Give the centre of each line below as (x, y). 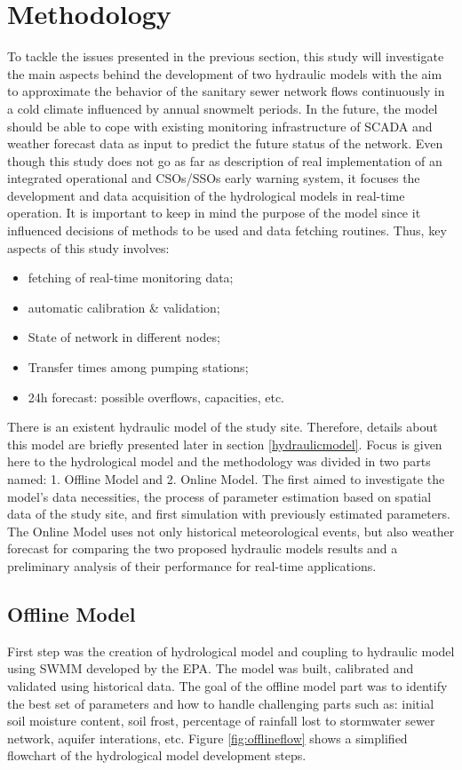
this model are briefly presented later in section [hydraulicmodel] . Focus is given (225, 444)
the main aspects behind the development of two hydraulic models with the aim (225, 73)
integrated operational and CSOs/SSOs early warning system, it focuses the (214, 178)
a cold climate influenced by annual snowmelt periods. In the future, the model (223, 108)
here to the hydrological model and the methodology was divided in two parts (219, 461)
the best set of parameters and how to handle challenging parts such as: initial (221, 703)
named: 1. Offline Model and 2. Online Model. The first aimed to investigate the (226, 479)
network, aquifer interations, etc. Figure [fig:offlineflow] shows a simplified (207, 738)
